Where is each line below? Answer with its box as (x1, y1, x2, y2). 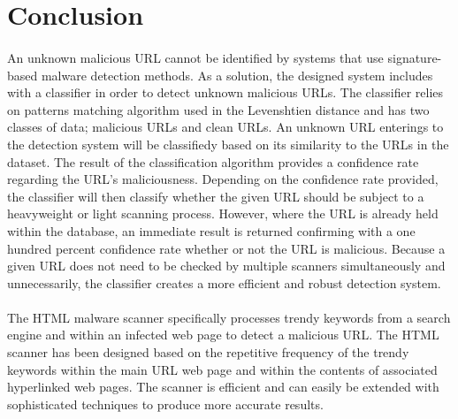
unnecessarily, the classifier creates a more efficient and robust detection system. (7, 273, 441, 292)
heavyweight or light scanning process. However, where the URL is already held (7, 204, 439, 223)
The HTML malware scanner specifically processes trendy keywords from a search (7, 308, 451, 326)
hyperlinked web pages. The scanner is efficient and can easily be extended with (7, 377, 439, 396)
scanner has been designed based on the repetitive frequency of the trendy (7, 343, 409, 362)
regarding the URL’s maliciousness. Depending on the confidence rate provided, (7, 170, 439, 188)
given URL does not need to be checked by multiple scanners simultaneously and (7, 256, 446, 275)
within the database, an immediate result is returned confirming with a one (7, 221, 416, 240)
